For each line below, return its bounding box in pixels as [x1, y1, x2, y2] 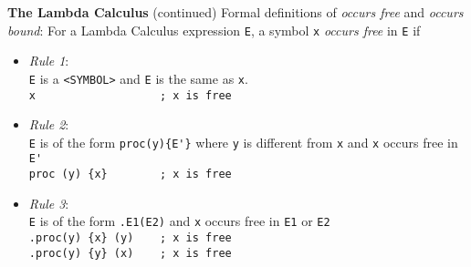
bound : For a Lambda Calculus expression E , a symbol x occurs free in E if [7, 20, 421, 39]
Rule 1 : [28, 51, 69, 70]
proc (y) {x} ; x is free [28, 168, 232, 181]
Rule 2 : [28, 115, 69, 134]
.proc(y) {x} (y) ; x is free [28, 231, 232, 244]
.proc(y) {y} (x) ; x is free [28, 246, 232, 260]
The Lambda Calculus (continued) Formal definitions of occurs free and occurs [7, 3, 464, 21]
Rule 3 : [28, 193, 69, 212]
